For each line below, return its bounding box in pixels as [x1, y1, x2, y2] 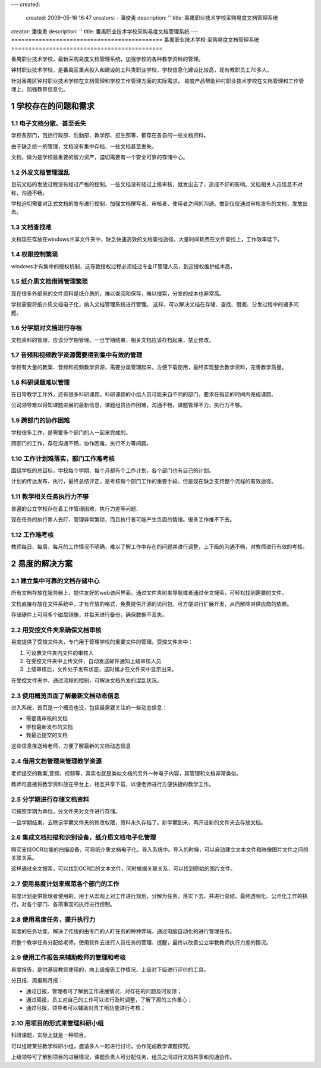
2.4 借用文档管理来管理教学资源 [11, 757, 102, 765]
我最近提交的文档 [26, 731, 68, 739]
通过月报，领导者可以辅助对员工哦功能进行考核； [26, 1004, 146, 1012]
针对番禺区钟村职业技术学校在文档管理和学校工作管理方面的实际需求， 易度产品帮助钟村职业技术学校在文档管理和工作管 [11, 77, 304, 84]
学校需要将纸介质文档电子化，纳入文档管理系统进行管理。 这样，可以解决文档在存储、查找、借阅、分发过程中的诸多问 [11, 301, 299, 308]
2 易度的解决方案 [11, 558, 73, 568]
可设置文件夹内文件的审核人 [26, 649, 94, 656]
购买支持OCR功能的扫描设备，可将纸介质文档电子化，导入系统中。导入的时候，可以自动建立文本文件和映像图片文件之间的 [11, 846, 309, 853]
